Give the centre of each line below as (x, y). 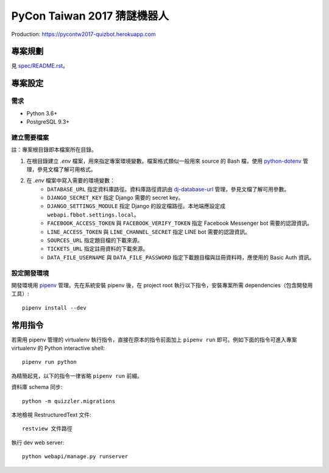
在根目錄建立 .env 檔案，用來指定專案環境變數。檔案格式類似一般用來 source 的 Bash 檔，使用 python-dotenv (164, 161)
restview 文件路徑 (47, 429)
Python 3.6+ (42, 113)
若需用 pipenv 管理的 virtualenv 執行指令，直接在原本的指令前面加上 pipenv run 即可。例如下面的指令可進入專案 (154, 340)
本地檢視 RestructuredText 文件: (51, 415)
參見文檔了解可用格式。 (66, 169)
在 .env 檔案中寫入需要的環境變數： (71, 180)
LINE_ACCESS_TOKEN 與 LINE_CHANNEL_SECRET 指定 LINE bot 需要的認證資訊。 (149, 232)
